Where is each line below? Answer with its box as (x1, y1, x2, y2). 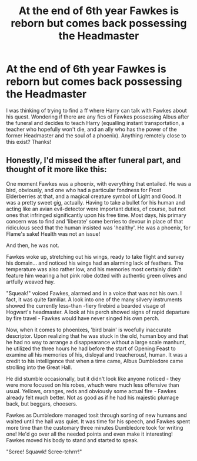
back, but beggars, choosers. (6, 400, 78, 407)
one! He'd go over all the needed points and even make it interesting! (6, 430, 173, 437)
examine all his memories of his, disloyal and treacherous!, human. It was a (6, 351, 188, 358)
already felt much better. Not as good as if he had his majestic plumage (6, 394, 179, 401)
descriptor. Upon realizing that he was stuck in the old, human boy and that (6, 332, 188, 340)
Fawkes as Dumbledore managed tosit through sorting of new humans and (6, 411, 187, 419)
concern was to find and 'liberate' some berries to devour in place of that (6, 218, 183, 225)
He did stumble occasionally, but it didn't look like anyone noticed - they (6, 375, 181, 382)
